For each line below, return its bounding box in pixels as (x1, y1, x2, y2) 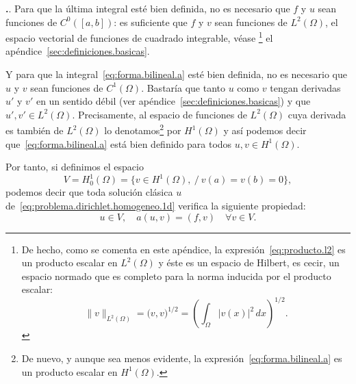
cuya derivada (288, 107, 346, 121)
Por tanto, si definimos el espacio (5, 159, 144, 174)
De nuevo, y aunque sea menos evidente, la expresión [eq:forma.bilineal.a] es (21, 351, 342, 365)
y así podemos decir (223, 123, 307, 138)
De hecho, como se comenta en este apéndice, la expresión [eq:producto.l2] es (21, 242, 346, 256)
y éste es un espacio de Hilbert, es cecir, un (158, 255, 340, 270)
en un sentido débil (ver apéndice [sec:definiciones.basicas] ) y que (36, 94, 311, 108)
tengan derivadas (270, 80, 341, 94)
